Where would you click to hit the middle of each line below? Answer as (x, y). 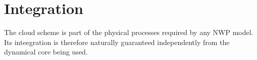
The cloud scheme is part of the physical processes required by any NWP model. (129, 32)
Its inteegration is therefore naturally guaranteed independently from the (117, 42)
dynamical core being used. (46, 52)
